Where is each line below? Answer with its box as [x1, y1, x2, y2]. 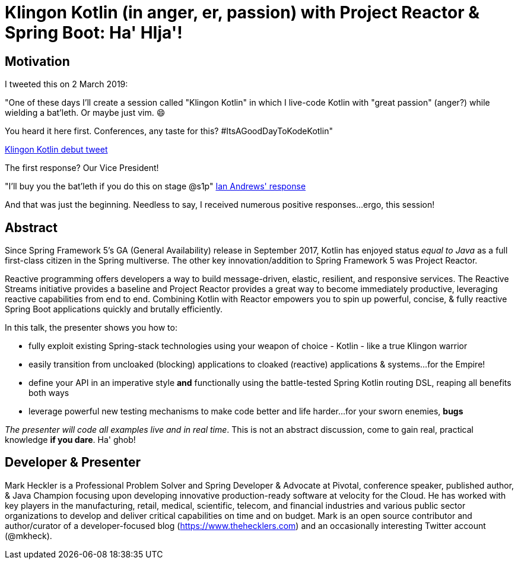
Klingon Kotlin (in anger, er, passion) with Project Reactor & [5, 2, 480, 23]
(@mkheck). [5, 530, 52, 541]
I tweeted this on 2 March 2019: [5, 79, 128, 90]
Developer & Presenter [5, 455, 141, 470]
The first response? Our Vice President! [5, 163, 159, 173]
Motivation [5, 53, 70, 69]
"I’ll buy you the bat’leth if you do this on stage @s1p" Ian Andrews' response [5, 181, 306, 192]
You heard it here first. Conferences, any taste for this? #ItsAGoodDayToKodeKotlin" [5, 126, 333, 137]
